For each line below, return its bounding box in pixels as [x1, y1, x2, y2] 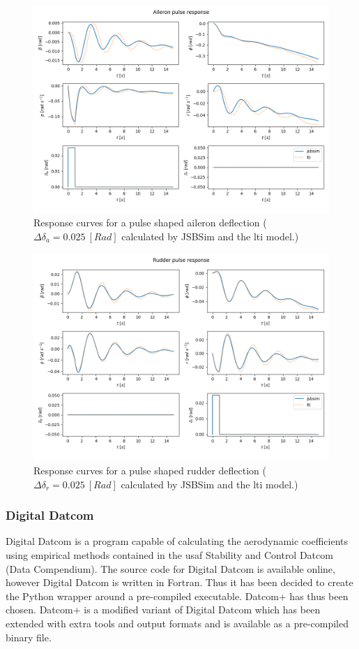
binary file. [6, 629, 52, 644]
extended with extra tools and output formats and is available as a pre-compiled [6, 615, 349, 630]
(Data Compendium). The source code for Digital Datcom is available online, [6, 561, 335, 576]
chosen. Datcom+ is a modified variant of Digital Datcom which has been [6, 602, 321, 617]
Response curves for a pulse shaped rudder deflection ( [33, 462, 267, 477]
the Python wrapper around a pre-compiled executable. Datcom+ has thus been [6, 588, 349, 603]
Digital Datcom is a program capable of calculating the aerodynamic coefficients [6, 534, 349, 548]
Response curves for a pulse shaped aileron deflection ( [33, 215, 267, 230]
